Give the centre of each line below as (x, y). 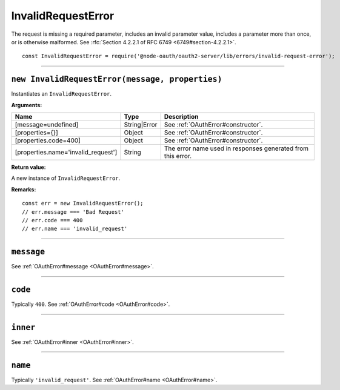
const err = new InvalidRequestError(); (83, 203)
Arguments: (27, 105)
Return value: (28, 167)
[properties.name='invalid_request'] (66, 153)
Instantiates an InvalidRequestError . (62, 94)
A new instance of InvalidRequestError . (66, 178)
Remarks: (24, 189)
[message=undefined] (47, 125)
